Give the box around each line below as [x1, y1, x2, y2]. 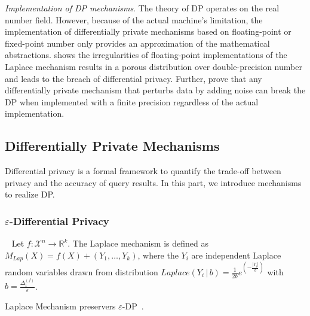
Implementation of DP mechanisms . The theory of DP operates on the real [5, 2, 280, 14]
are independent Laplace [191, 248, 281, 261]
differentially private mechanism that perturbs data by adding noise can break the [5, 84, 306, 96]
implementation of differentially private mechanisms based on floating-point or [5, 25, 291, 38]
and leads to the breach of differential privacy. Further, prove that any [5, 72, 262, 84]
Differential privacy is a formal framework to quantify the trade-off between [5, 165, 281, 177]
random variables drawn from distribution [5, 265, 158, 278]
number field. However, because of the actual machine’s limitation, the [5, 13, 263, 26]
